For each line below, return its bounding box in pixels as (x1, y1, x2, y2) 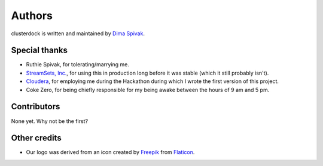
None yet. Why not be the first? (11, 117, 89, 125)
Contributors (11, 102, 60, 112)
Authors (11, 9, 53, 22)
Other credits (11, 133, 62, 143)
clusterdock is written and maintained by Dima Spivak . (11, 30, 145, 37)
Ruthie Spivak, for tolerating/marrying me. (26, 61, 130, 68)
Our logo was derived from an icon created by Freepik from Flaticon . (26, 149, 195, 156)
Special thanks (11, 45, 68, 56)
